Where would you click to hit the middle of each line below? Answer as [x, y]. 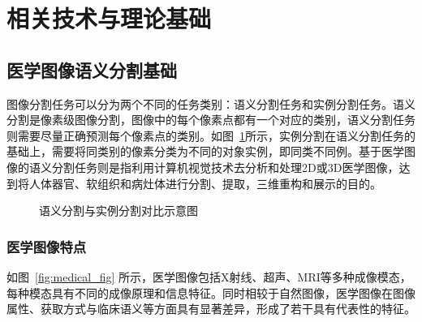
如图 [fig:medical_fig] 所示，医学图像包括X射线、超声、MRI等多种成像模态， [209, 276]
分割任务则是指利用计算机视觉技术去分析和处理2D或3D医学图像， [225, 167]
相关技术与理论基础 [109, 18]
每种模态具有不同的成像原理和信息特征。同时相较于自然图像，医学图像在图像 [211, 292]
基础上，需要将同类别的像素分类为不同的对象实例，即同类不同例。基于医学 [205, 151]
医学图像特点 [47, 246]
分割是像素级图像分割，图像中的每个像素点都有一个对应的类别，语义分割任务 [211, 120]
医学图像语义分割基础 [92, 69]
